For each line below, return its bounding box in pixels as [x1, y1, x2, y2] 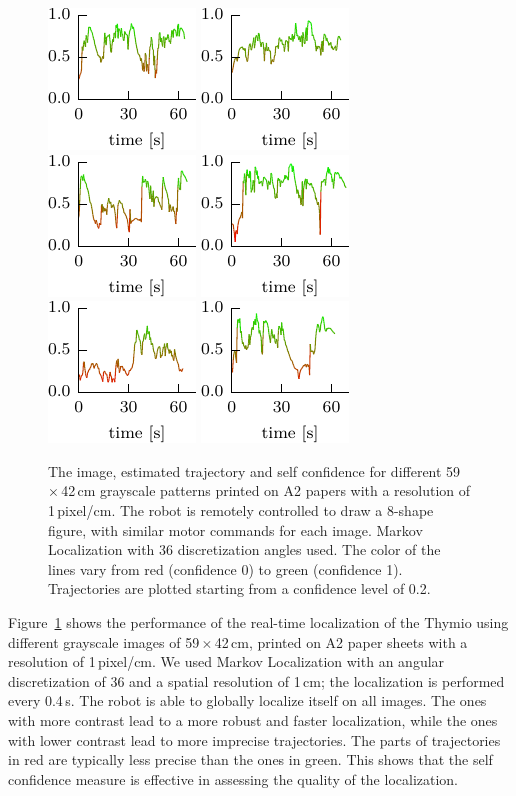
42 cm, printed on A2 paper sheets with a [214, 631, 468, 652]
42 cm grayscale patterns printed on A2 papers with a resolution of [61, 480, 471, 501]
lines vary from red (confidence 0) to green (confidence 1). [48, 558, 403, 579]
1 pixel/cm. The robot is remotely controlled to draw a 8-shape [48, 499, 434, 520]
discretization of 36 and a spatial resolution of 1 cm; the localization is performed [8, 670, 505, 691]
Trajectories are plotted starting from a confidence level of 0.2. [48, 578, 431, 599]
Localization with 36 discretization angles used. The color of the [48, 539, 441, 560]
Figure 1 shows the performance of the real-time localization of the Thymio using [8, 611, 509, 632]
